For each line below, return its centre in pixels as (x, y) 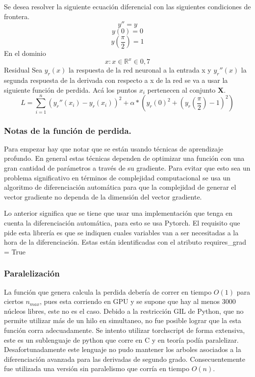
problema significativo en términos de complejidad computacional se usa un (117, 177)
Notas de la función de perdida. (68, 130)
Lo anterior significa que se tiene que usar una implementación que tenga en (118, 213)
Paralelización (32, 273)
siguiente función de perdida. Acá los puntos (70, 89)
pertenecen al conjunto (181, 89)
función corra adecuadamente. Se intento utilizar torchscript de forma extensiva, (125, 330)
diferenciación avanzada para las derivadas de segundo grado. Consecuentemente (125, 359)
